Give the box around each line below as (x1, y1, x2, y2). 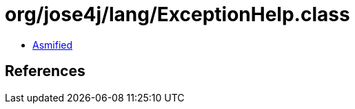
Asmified (32, 38, 73, 51)
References (5, 62, 85, 80)
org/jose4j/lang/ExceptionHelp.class (5, 3, 350, 26)
